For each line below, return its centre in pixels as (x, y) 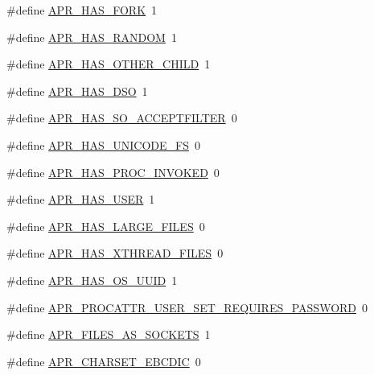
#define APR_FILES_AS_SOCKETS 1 (109, 334)
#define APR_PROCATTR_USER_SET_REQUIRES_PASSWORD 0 (187, 307)
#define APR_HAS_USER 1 (81, 199)
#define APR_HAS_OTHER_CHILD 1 (109, 64)
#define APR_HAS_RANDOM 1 (92, 37)
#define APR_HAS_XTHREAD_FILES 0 (115, 253)
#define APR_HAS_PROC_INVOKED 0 (113, 172)
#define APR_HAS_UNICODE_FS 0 (103, 144)
